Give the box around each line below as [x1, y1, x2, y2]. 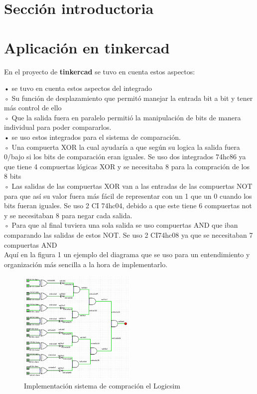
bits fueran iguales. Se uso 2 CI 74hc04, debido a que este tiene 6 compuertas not [4, 200, 252, 211]
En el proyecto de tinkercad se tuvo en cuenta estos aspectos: [4, 66, 195, 76]
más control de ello [4, 102, 62, 113]
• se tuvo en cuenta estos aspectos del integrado [4, 83, 152, 93]
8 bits [4, 171, 21, 181]
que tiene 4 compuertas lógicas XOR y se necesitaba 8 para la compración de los [4, 161, 250, 171]
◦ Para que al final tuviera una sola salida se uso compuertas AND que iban [4, 220, 238, 230]
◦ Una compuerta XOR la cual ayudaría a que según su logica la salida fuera [4, 141, 240, 152]
